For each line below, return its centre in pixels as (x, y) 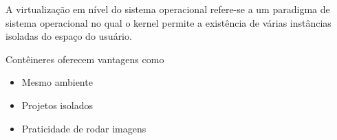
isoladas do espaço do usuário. (69, 36)
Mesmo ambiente (57, 82)
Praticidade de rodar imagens (84, 128)
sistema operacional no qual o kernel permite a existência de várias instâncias (168, 22)
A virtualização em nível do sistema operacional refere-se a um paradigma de (168, 9)
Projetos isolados (57, 105)
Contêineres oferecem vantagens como (85, 59)
